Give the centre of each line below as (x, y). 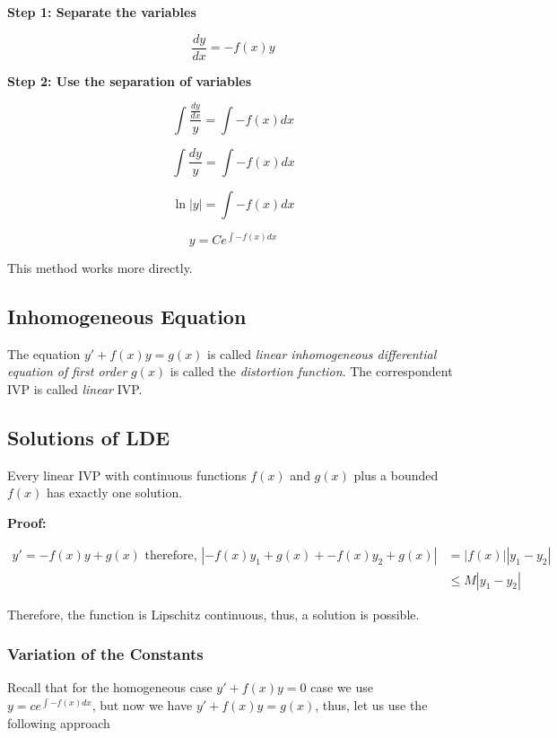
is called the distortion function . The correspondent (311, 371)
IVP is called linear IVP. (75, 388)
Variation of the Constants (105, 654)
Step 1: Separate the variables (102, 12)
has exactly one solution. (115, 492)
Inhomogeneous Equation (127, 316)
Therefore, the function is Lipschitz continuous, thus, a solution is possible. (213, 614)
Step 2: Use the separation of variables (130, 80)
